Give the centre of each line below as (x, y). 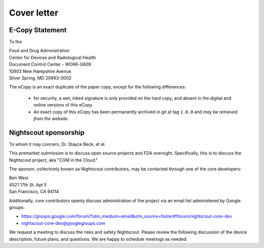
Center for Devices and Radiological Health (53, 57)
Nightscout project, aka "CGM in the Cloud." (53, 160)
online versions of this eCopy (63, 105)
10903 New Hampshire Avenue (40, 71)
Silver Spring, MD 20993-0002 (40, 78)
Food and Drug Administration (39, 51)
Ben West (19, 178)
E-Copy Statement (38, 30)
